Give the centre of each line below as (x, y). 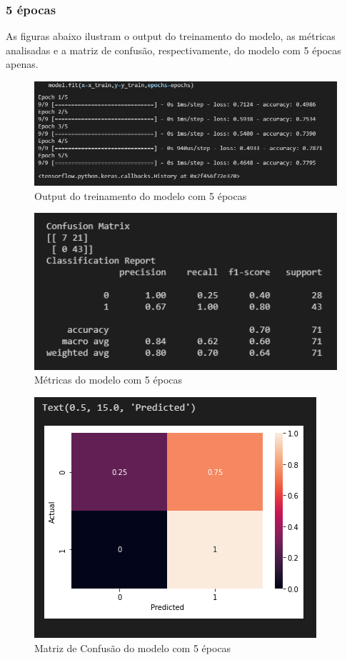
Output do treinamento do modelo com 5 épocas (141, 195)
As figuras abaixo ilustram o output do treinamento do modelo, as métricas (171, 36)
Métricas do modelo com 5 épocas (109, 380)
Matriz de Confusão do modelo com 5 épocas (133, 647)
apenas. (22, 64)
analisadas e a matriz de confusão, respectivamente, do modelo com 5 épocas (173, 50)
